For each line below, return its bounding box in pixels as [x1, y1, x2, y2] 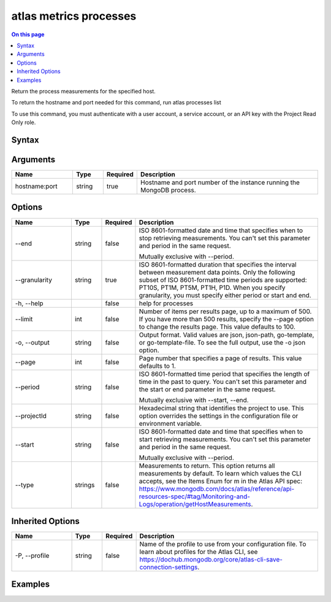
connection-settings [139, 563, 198, 571]
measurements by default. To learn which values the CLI [139, 469, 302, 477]
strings [74, 480, 95, 489]
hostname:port [15, 182, 58, 190]
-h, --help [15, 299, 44, 307]
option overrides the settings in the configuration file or [139, 412, 299, 420]
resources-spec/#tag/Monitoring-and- [139, 492, 251, 501]
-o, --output [15, 338, 50, 346]
